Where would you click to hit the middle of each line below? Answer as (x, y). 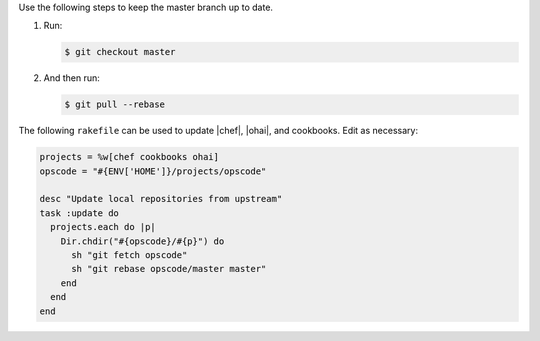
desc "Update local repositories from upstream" (161, 199)
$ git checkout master (120, 52)
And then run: (71, 78)
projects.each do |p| (103, 227)
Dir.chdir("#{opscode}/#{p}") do (142, 241)
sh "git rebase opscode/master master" (169, 269)
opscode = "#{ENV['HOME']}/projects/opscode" (153, 171)
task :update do (79, 213)
